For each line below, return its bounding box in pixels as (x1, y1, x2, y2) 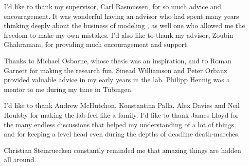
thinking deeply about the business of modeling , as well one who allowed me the (4, 20, 245, 30)
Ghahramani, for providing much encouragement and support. (4, 39, 189, 49)
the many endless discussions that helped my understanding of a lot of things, (4, 119, 236, 129)
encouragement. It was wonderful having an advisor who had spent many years (4, 11, 239, 21)
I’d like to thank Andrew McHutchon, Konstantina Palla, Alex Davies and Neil (4, 100, 240, 110)
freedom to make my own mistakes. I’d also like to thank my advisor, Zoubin (4, 30, 233, 40)
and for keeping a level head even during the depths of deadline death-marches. (4, 129, 240, 139)
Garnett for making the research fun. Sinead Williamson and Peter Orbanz (4, 65, 227, 75)
